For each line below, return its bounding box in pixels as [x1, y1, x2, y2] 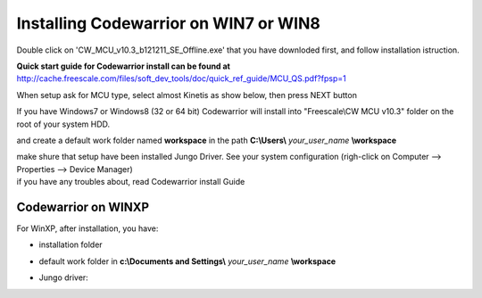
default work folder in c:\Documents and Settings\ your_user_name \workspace [38, 255, 337, 267]
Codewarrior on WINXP [16, 199, 150, 214]
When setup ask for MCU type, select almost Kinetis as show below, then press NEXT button [16, 89, 357, 100]
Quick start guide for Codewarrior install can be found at [16, 61, 231, 71]
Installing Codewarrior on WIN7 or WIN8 [16, 13, 320, 33]
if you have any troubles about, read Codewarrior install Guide [16, 177, 245, 187]
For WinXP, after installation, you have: [16, 223, 159, 234]
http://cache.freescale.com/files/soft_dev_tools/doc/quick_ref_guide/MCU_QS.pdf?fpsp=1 [16, 73, 347, 84]
